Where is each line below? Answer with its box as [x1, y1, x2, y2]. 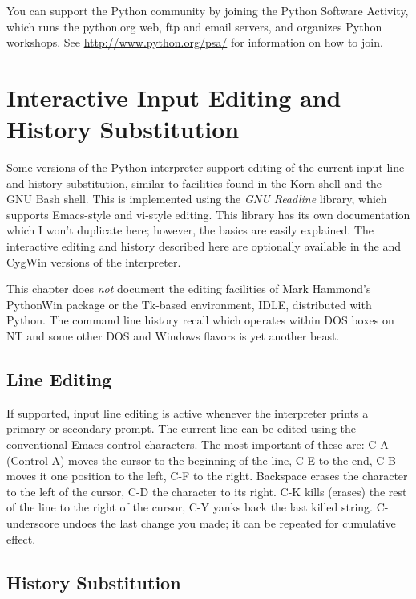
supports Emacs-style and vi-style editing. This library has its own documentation [6, 206, 410, 222]
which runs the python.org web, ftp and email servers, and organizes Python [6, 18, 382, 35]
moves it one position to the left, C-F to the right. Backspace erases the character [6, 467, 408, 484]
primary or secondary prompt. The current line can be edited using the [6, 420, 357, 437]
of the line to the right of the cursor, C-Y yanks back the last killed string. [6, 499, 374, 515]
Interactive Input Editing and [6, 80, 341, 113]
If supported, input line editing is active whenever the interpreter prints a [6, 404, 369, 421]
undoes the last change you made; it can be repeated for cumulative [63, 514, 396, 531]
